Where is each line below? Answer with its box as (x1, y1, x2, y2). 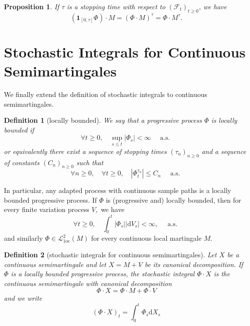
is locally (211, 115, 237, 125)
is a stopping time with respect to (67, 1, 165, 11)
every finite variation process (4, 204, 89, 214)
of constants (4, 157, 39, 167)
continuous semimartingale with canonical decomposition (4, 278, 172, 288)
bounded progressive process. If (4, 194, 97, 205)
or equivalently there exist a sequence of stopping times (4, 146, 167, 156)
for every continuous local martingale (91, 233, 202, 243)
